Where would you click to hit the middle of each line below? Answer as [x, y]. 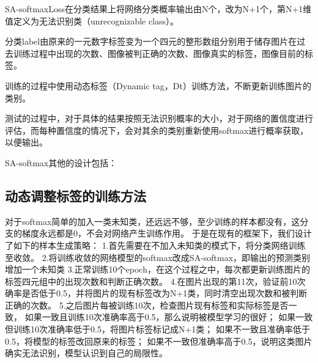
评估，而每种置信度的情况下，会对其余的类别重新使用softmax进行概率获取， [157, 130]
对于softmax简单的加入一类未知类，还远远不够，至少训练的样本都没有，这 [153, 221]
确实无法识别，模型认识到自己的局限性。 [86, 353]
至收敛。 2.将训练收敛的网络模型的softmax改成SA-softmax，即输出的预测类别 [158, 257]
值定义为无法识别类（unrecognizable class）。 [92, 20]
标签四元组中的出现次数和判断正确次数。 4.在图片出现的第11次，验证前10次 [155, 281]
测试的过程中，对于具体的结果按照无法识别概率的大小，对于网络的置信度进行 [159, 118]
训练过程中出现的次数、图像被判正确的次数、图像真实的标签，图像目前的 [159, 53]
